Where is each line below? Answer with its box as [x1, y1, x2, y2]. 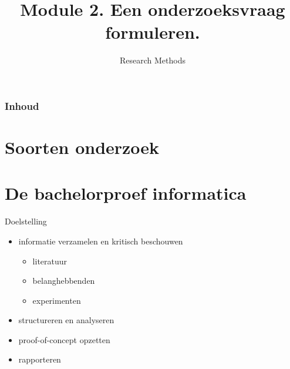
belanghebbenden [32, 274, 95, 287]
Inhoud [5, 98, 39, 113]
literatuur [32, 254, 68, 267]
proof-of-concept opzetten [18, 333, 110, 345]
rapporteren [18, 353, 61, 365]
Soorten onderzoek [5, 135, 160, 159]
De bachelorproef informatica [5, 181, 247, 205]
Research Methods [120, 54, 186, 66]
